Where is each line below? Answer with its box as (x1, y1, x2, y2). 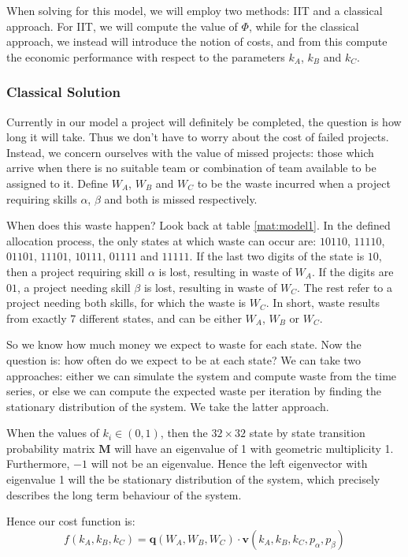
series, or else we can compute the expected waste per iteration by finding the (6, 383, 382, 399)
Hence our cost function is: (6, 513, 135, 529)
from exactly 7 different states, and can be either (6, 309, 242, 326)
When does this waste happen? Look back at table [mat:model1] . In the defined (6, 217, 391, 234)
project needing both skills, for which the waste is (6, 294, 247, 311)
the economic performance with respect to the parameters (6, 48, 285, 65)
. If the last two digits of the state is (189, 248, 365, 264)
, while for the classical (248, 17, 359, 34)
